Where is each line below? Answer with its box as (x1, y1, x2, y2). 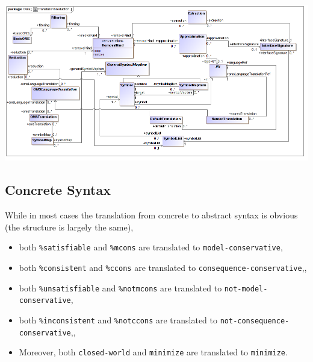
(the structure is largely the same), (5, 220, 134, 233)
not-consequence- (220, 316, 290, 325)
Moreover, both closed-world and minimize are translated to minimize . (19, 346, 288, 358)
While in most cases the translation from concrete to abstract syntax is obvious (5, 209, 298, 221)
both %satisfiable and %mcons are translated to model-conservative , (19, 241, 283, 253)
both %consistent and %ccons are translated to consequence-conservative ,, (19, 261, 307, 273)
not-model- (224, 284, 268, 293)
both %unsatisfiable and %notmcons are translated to (19, 281, 222, 294)
